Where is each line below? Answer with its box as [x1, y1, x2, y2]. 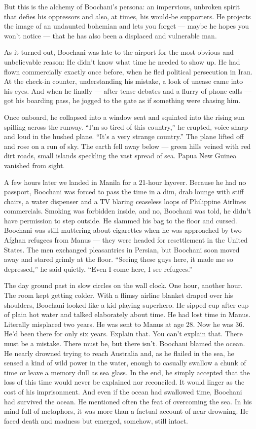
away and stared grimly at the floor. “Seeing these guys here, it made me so [4, 254, 233, 264]
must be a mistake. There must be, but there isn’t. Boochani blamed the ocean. [4, 338, 245, 348]
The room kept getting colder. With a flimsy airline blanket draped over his [4, 290, 233, 300]
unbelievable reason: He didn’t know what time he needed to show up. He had [4, 56, 240, 67]
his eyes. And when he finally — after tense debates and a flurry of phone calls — [4, 85, 252, 96]
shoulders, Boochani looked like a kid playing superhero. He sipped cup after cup [4, 299, 249, 310]
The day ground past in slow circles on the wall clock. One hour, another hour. [4, 280, 243, 290]
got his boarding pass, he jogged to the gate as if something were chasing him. [4, 95, 241, 106]
